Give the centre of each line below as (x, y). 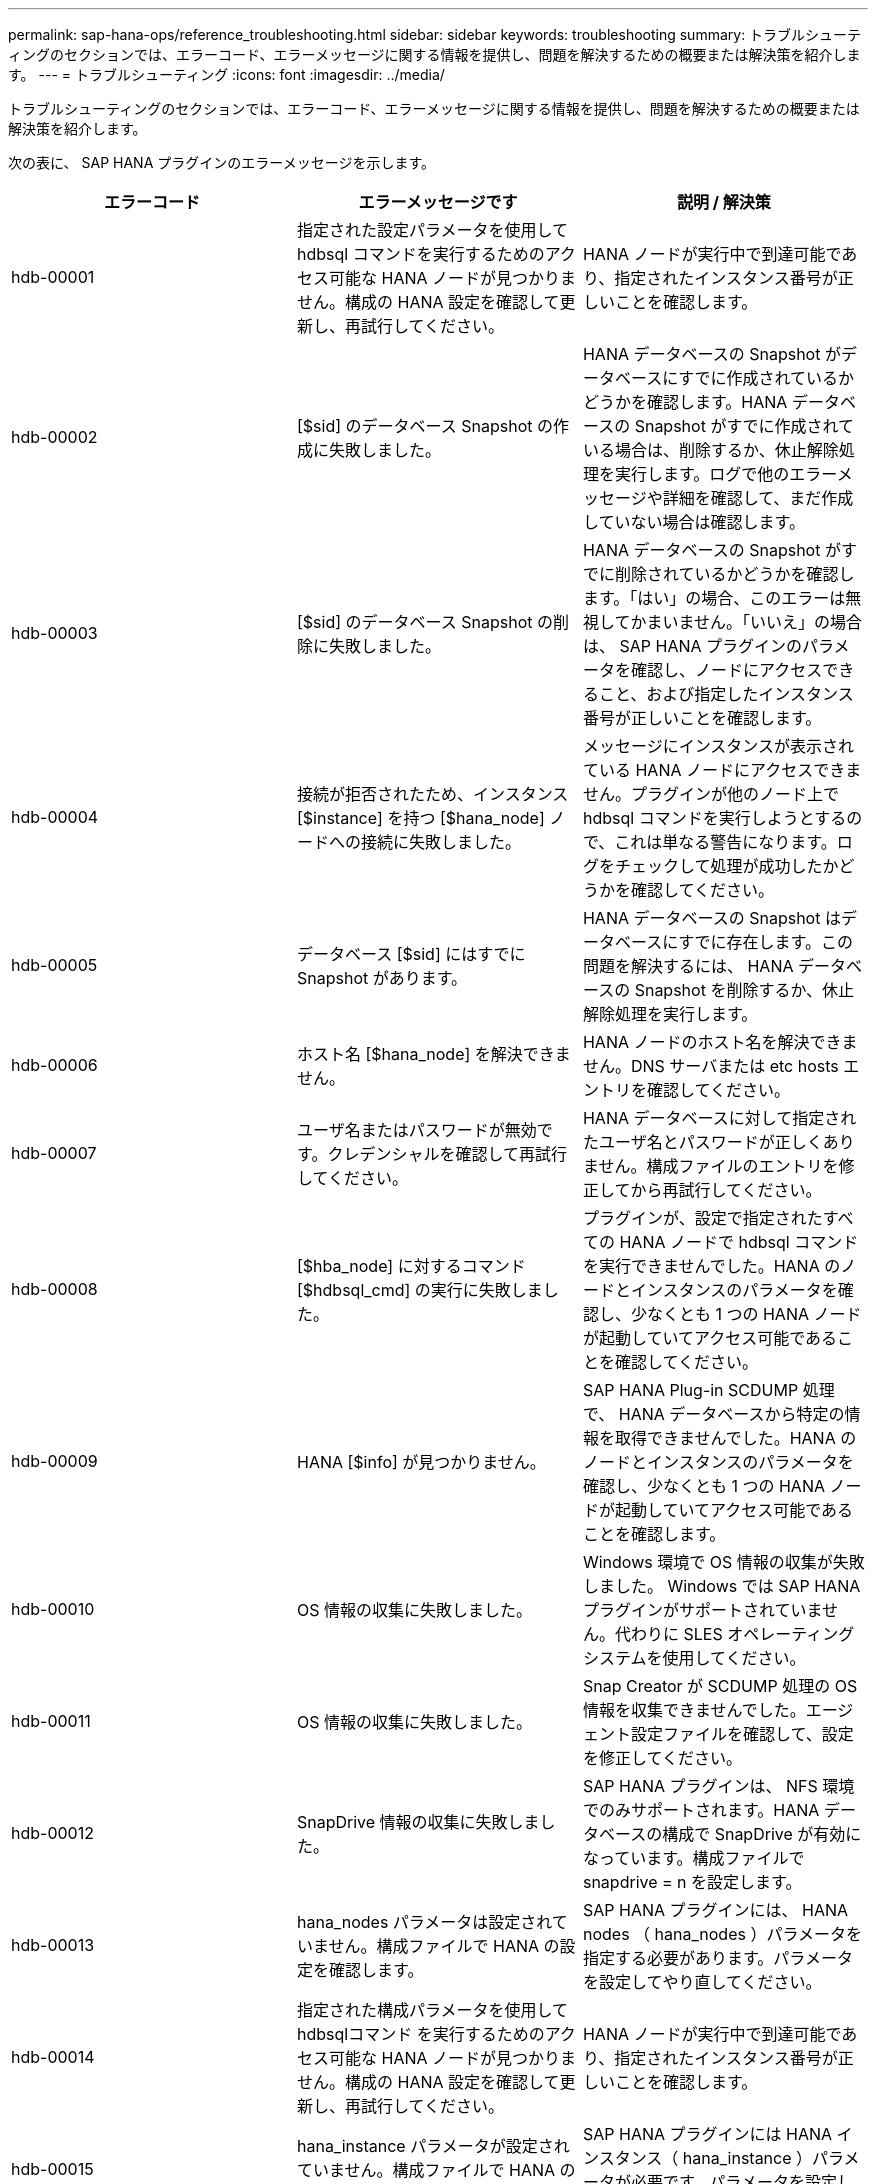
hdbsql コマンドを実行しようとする (714, 818)
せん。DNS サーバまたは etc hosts (710, 1066)
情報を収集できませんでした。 (694, 1710)
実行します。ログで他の (702, 474)
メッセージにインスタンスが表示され (718, 746)
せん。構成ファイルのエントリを (718, 1166)
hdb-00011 (51, 1721)
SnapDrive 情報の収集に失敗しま (418, 1822)
